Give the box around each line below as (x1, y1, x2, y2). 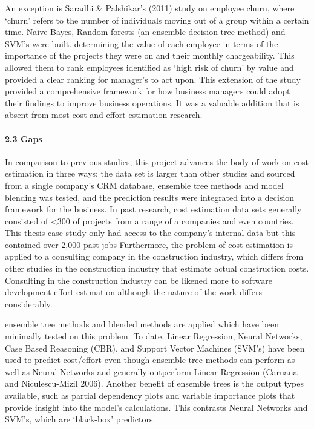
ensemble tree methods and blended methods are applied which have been (5, 318, 279, 330)
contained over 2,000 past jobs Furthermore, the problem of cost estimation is (5, 238, 293, 251)
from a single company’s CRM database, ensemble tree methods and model (5, 178, 284, 191)
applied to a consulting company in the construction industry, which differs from (5, 250, 304, 263)
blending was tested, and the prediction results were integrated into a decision (5, 191, 295, 203)
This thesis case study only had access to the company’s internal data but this (5, 226, 296, 239)
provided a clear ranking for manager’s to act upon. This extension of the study (5, 73, 301, 85)
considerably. (5, 297, 53, 310)
